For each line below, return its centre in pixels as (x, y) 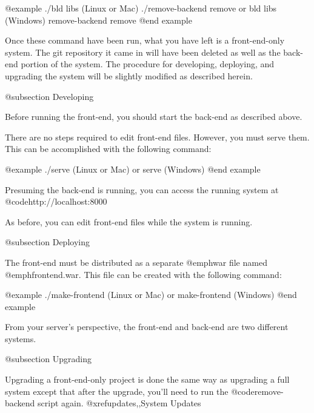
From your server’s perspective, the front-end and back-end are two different (147, 327)
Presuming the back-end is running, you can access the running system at (142, 189)
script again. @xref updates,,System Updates (119, 403)
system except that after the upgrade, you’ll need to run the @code (130, 391)
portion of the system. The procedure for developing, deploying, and (148, 64)
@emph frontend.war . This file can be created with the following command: (143, 274)
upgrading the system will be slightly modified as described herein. (129, 75)
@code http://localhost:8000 (56, 201)
